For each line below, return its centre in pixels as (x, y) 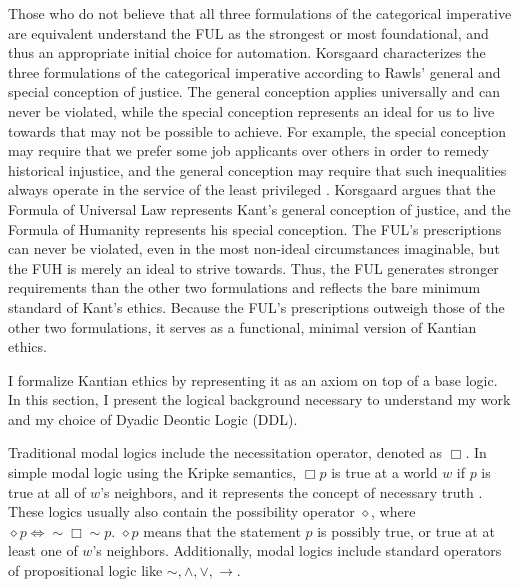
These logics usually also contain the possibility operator (181, 511)
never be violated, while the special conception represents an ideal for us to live (251, 110)
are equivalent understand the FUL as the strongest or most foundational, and (248, 32)
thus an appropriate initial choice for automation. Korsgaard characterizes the (247, 52)
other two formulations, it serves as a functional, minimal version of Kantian (242, 326)
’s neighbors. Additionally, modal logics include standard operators (297, 550)
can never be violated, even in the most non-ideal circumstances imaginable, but (254, 248)
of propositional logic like (85, 570)
